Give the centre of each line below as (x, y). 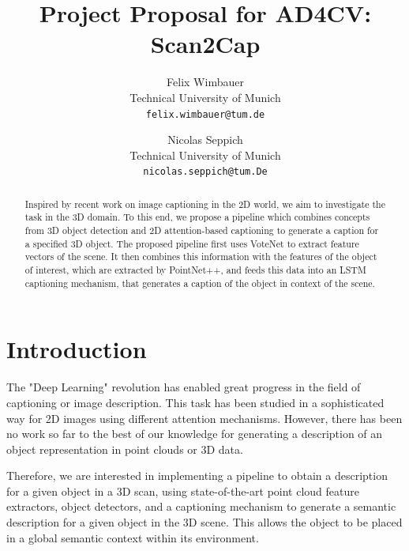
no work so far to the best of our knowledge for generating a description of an (195, 434)
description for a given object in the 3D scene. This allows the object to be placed (204, 522)
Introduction (77, 349)
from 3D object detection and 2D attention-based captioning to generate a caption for (202, 230)
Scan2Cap (205, 44)
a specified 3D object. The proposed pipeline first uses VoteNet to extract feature (192, 243)
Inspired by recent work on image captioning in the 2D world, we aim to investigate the (205, 204)
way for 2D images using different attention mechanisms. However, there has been (204, 418)
